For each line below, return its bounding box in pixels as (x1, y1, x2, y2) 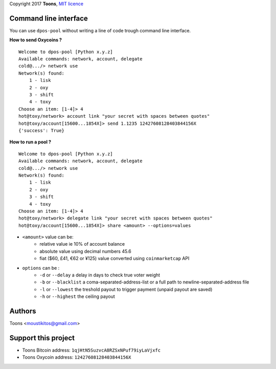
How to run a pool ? (9, 139, 51, 145)
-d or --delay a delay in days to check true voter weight (39, 272, 160, 278)
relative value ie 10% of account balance (39, 241, 125, 247)
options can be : (22, 265, 60, 271)
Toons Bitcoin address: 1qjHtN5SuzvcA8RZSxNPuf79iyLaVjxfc (22, 347, 161, 353)
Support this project (9, 333, 75, 342)
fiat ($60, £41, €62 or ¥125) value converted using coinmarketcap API (39, 255, 190, 262)
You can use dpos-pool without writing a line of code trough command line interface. (9, 27, 191, 33)
